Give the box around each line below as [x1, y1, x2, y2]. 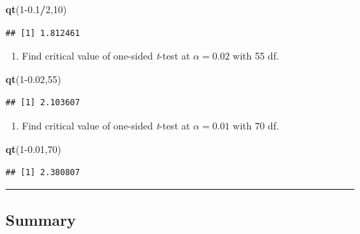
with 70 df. [233, 118, 279, 132]
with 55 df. [233, 48, 279, 63]
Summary [6, 209, 76, 231]
